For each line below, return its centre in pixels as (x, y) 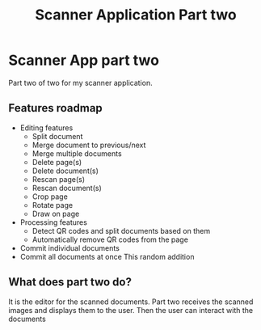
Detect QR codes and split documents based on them (121, 231)
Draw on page (56, 214)
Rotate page (53, 205)
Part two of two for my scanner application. (80, 82)
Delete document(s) (65, 171)
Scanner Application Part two (136, 15)
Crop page (50, 197)
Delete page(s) (57, 162)
